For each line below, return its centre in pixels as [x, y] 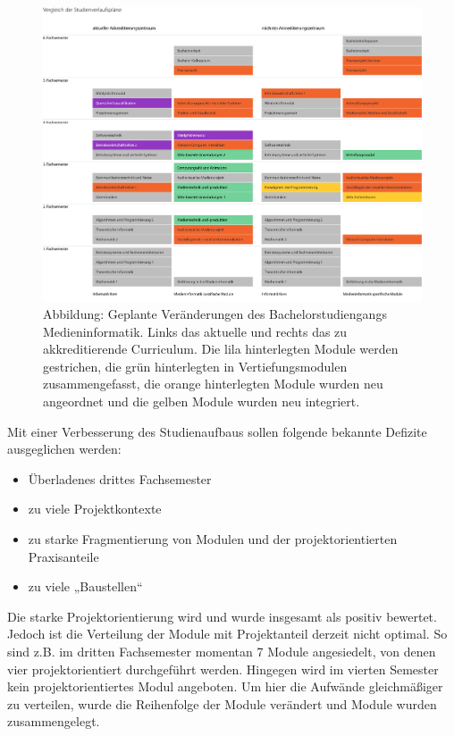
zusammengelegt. [54, 721]
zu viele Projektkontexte [95, 509]
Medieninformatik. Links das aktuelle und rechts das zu [195, 331]
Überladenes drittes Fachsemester [120, 478]
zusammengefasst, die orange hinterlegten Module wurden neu [213, 384]
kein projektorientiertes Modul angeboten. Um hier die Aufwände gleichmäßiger [225, 686]
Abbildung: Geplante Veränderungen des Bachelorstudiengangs [215, 314]
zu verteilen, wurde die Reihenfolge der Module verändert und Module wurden [222, 703]
